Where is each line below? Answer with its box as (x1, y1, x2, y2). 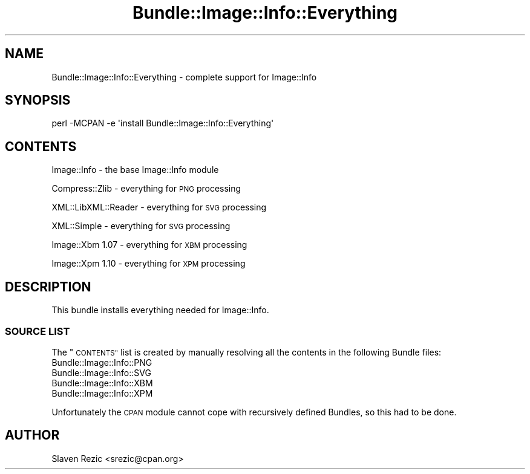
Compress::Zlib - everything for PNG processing (51, 183, 241, 194)
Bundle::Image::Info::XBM (51, 377, 153, 388)
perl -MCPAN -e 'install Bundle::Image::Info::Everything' (51, 118, 274, 129)
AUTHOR (5, 427, 60, 443)
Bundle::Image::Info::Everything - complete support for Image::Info (51, 71, 317, 82)
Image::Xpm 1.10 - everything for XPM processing (51, 258, 246, 269)
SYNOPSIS (5, 93, 71, 108)
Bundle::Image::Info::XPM (51, 388, 153, 398)
